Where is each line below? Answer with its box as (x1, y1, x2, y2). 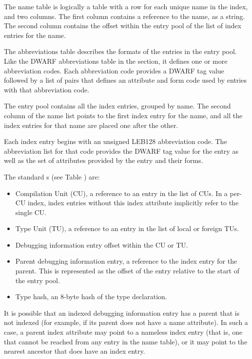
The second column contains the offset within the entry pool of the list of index (4, 20, 241, 31)
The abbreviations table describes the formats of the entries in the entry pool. (4, 46, 237, 56)
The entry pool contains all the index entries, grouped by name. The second (4, 101, 231, 111)
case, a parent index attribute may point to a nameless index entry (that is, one (4, 327, 243, 337)
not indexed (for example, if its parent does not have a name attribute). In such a (4, 317, 248, 327)
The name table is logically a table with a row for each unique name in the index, (4, 1, 248, 11)
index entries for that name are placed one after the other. (4, 120, 178, 130)
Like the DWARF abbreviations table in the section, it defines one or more (4, 55, 228, 66)
